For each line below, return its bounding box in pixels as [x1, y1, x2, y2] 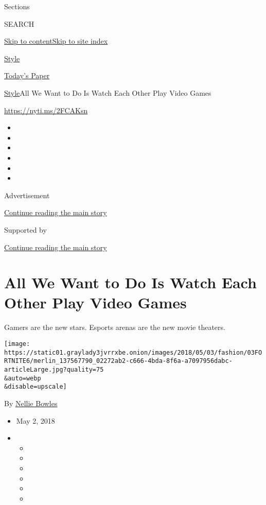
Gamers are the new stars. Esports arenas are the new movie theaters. [4, 322, 225, 333]
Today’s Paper [4, 70, 50, 81]
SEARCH [4, 18, 34, 29]
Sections [4, 1, 30, 11]
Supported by [4, 224, 47, 235]
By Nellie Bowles [4, 397, 58, 408]
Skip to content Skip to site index [4, 36, 108, 46]
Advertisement [4, 189, 50, 200]
